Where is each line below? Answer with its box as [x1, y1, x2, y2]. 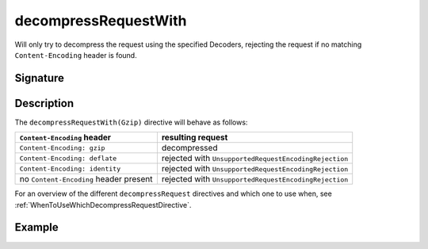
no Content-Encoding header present [19, 174, 153, 185]
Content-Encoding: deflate [19, 154, 117, 163]
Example [14, 220, 59, 234]
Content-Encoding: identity [19, 164, 121, 173]
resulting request [161, 132, 228, 143]
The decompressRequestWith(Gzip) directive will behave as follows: [14, 117, 248, 127]
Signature [14, 71, 65, 85]
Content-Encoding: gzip [19, 144, 105, 152]
